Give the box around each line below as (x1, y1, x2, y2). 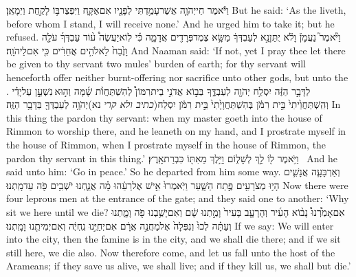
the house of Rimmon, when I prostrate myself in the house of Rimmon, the (6, 137, 326, 151)
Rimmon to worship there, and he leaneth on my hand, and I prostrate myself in (6, 124, 346, 138)
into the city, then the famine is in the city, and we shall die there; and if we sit (6, 232, 341, 246)
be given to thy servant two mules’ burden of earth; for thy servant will (6, 56, 306, 71)
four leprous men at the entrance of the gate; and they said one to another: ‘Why (6, 191, 349, 206)
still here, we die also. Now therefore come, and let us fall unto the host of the (6, 245, 335, 259)
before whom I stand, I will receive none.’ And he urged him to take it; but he (6, 16, 335, 30)
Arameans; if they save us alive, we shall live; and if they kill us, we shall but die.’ (6, 258, 351, 273)
